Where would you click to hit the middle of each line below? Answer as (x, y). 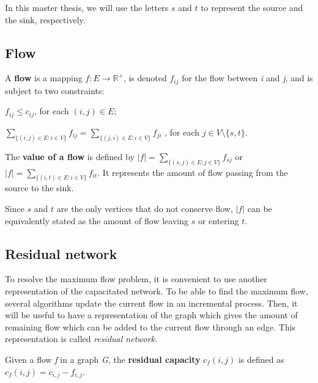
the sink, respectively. (45, 19)
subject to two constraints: (55, 90)
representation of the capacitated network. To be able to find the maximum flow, (157, 291)
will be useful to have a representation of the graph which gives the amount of (151, 315)
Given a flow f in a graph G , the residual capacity (103, 359)
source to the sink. (39, 188)
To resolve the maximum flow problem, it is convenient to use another (136, 279)
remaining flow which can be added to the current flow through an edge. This (150, 326)
